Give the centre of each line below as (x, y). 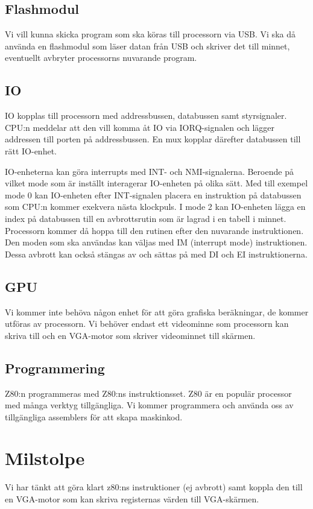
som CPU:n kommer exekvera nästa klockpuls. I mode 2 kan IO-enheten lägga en (155, 207)
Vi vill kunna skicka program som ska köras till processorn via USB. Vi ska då (150, 34)
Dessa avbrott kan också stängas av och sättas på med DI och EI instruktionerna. (156, 254)
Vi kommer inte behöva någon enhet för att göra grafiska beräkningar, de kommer (157, 311)
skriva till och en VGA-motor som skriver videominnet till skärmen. (130, 335)
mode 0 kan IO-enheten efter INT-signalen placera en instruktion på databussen (153, 194)
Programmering (55, 368)
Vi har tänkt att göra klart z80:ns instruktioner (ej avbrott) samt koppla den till (154, 487)
